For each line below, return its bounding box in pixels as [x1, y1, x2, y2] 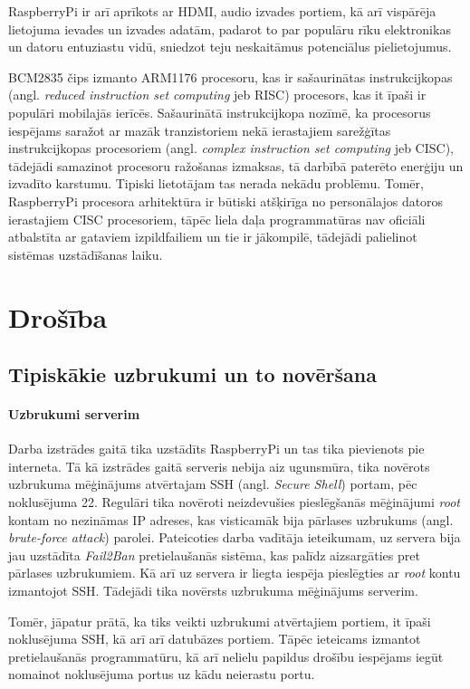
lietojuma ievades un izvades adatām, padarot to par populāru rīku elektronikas [8, 19, 451, 38]
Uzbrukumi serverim [8, 405, 140, 424]
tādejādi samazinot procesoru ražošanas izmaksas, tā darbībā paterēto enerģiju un [8, 156, 464, 175]
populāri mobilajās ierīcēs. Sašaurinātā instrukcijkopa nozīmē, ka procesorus [8, 102, 431, 121]
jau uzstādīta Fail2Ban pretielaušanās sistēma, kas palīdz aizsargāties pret [8, 545, 420, 564]
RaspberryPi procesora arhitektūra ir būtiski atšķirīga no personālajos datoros [8, 191, 444, 210]
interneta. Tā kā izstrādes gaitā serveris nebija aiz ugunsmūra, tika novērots [8, 456, 430, 475]
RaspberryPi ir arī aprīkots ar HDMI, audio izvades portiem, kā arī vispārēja [8, 2, 436, 20]
